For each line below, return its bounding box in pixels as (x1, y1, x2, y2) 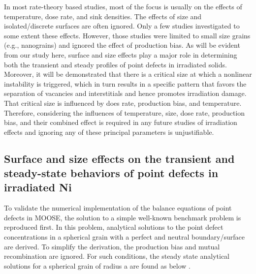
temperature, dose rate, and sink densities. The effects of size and (4, 11, 202, 21)
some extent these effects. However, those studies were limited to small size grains (4, 30, 251, 40)
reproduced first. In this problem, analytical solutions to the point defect (4, 222, 224, 232)
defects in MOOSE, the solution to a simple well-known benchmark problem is (4, 212, 241, 222)
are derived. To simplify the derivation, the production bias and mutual (4, 241, 220, 251)
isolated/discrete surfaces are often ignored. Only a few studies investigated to (4, 21, 240, 31)
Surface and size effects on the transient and (4, 151, 235, 166)
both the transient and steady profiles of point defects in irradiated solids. (4, 59, 227, 69)
